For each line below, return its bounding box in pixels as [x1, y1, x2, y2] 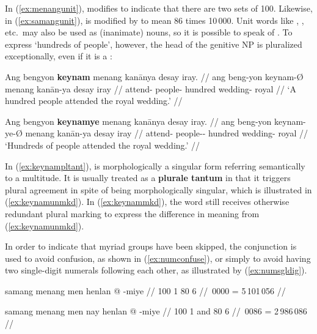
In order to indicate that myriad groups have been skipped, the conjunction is [5, 240, 297, 253]
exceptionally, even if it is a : [5, 50, 112, 62]
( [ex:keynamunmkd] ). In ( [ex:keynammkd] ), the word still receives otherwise [5, 195, 290, 208]
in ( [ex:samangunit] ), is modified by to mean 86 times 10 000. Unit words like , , [5, 13, 304, 26]
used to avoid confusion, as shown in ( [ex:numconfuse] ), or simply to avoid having [5, 251, 311, 264]
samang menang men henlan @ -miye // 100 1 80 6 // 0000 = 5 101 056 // [5, 284, 286, 297]
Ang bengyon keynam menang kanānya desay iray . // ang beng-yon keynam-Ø [5, 70, 304, 83]
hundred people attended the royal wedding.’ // [5, 94, 183, 107]
